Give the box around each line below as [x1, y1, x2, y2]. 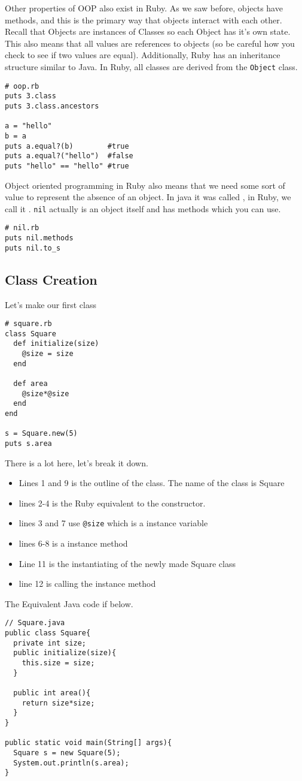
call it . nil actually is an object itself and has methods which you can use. [5, 202, 281, 215]
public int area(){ [13, 689, 91, 698]
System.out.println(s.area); [13, 758, 129, 767]
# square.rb [5, 319, 52, 328]
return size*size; [22, 698, 95, 707]
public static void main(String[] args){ [5, 738, 172, 747]
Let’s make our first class [5, 298, 96, 310]
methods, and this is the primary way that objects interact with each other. [5, 13, 282, 26]
